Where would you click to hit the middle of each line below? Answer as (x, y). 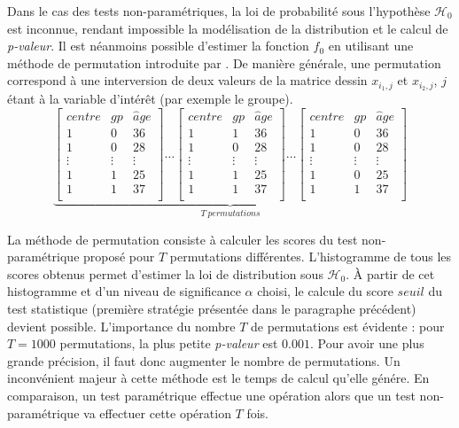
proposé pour (119, 257)
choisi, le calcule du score (325, 291)
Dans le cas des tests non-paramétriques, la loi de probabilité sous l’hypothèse (219, 11)
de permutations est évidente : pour (348, 326)
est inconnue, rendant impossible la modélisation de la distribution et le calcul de (228, 28)
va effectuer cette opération (157, 412)
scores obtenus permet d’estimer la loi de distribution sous (165, 273)
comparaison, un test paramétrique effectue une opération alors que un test (211, 396)
